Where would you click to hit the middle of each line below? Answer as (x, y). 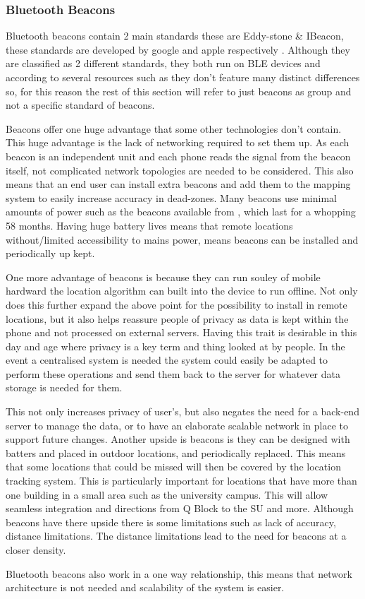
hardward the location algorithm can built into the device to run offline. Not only (182, 291)
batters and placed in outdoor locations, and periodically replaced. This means (176, 452)
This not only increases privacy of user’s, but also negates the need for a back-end (182, 411)
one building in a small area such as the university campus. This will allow (167, 494)
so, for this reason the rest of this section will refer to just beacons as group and (179, 91)
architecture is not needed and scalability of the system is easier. (145, 587)
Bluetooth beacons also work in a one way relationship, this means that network (179, 573)
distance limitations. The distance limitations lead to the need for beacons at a (176, 536)
